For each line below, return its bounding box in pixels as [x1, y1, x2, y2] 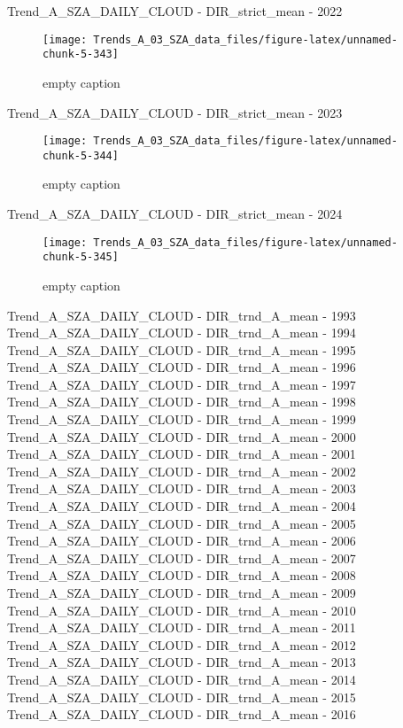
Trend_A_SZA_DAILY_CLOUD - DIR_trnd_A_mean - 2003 [7, 479, 356, 498]
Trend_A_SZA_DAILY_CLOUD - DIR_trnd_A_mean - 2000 [7, 427, 356, 445]
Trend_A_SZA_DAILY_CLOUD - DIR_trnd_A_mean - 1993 [7, 306, 356, 324]
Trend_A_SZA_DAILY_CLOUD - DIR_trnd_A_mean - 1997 [7, 375, 356, 393]
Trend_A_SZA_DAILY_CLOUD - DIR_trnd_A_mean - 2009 [7, 584, 356, 601]
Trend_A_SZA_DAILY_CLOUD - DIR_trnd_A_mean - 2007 [7, 548, 356, 567]
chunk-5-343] [43, 48, 119, 61]
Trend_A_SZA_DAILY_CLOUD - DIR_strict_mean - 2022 [7, 2, 343, 19]
